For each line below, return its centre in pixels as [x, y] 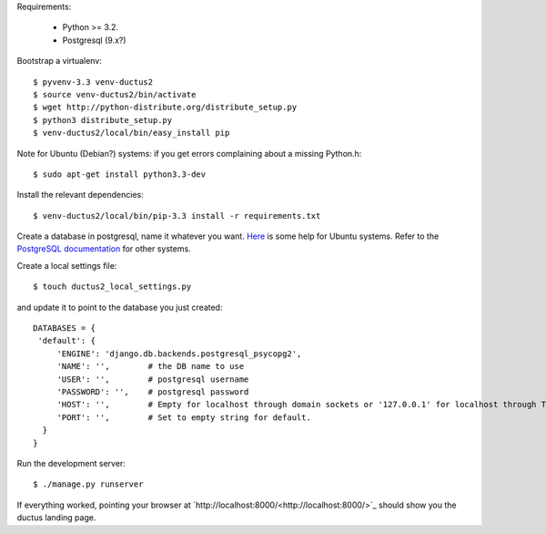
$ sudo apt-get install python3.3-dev [120, 174]
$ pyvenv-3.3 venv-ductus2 [93, 82]
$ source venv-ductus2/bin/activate [115, 94]
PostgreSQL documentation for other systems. [104, 249]
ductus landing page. [56, 518]
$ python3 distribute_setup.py [103, 120]
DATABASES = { [64, 329]
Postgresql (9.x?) [94, 40]
